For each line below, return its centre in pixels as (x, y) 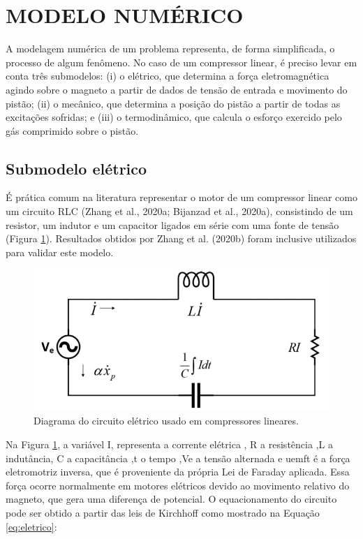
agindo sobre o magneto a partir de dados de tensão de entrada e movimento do (177, 89)
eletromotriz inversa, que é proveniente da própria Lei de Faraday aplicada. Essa (178, 472)
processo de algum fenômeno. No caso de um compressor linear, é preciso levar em (181, 62)
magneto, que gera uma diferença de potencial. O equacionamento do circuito (171, 499)
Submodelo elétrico (76, 168)
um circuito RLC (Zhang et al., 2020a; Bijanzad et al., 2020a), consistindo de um (179, 211)
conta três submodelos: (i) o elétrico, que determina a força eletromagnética (168, 76)
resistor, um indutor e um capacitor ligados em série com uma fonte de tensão (172, 224)
